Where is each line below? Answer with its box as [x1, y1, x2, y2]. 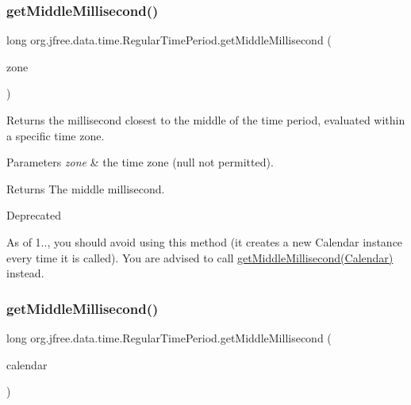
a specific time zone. [6, 127, 105, 143]
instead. [6, 265, 44, 281]
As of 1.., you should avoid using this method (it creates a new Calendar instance [6, 233, 403, 250]
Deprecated [6, 207, 62, 224]
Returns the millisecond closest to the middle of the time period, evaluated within [6, 112, 405, 128]
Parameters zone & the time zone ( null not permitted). [6, 154, 274, 170]
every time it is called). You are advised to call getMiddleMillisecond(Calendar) [6, 249, 394, 266]
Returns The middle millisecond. [6, 180, 165, 197]
